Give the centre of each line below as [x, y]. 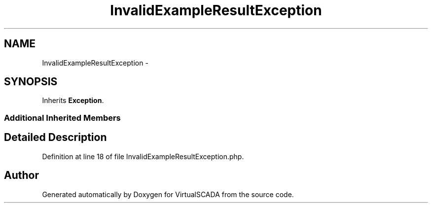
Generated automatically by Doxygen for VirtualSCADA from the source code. [168, 194]
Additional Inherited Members [62, 118]
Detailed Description [55, 138]
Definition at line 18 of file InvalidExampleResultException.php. [143, 156]
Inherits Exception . [73, 101]
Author [21, 175]
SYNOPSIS [31, 82]
